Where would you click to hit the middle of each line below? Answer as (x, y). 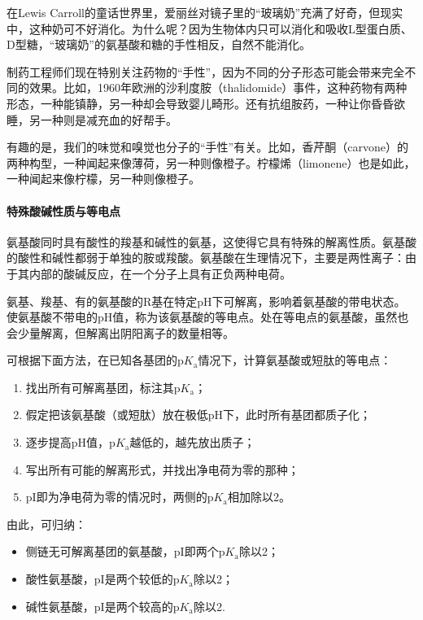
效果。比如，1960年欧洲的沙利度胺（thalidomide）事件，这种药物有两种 (218, 87)
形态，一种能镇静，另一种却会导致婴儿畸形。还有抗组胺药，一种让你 (189, 103)
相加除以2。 (259, 497)
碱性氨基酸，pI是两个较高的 (99, 606)
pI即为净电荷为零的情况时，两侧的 (116, 497)
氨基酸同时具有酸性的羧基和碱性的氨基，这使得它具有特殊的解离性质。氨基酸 (211, 241)
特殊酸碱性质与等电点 (63, 210)
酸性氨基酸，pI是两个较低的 (99, 579)
